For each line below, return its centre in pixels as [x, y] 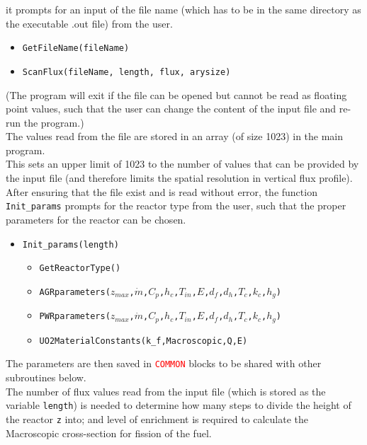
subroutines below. [46, 377]
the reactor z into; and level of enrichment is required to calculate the [157, 418]
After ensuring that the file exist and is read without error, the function [162, 191]
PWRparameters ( [75, 317]
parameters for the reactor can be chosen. [96, 219]
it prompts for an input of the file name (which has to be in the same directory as [183, 9]
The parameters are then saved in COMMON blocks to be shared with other [164, 363]
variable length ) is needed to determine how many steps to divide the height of [179, 405]
